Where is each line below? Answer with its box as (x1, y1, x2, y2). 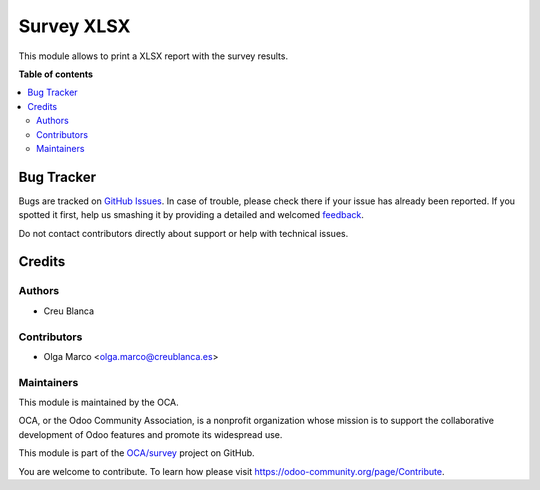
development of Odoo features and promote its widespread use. (18, 428, 283, 440)
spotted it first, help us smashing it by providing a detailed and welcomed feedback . (18, 209, 365, 221)
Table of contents (18, 68, 94, 80)
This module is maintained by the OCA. (18, 396, 179, 409)
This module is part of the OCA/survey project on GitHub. (18, 447, 255, 459)
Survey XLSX (18, 15, 131, 37)
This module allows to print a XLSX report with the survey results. (18, 50, 289, 62)
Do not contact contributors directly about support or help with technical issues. (18, 227, 349, 239)
